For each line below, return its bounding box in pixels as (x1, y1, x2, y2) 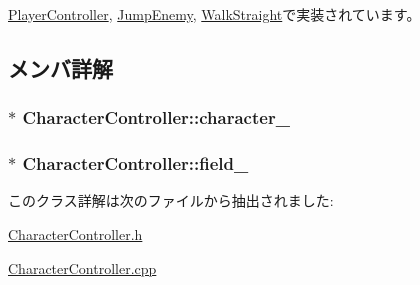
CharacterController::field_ (22, 151, 249, 176)
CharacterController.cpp (8, 257, 157, 278)
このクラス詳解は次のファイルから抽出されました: (8, 190, 334, 211)
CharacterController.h (8, 224, 143, 245)
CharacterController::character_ (22, 105, 290, 130)
